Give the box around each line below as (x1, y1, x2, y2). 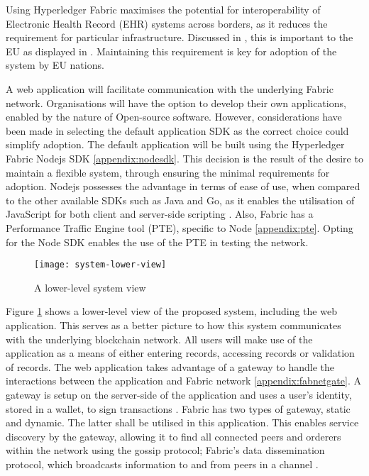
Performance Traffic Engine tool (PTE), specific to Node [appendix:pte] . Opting (6, 220, 353, 235)
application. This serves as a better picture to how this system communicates (6, 317, 341, 332)
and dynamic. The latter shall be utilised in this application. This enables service (6, 415, 359, 430)
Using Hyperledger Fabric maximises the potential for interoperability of (6, 2, 321, 16)
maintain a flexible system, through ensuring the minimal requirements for (6, 165, 330, 179)
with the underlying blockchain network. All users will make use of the (6, 331, 313, 346)
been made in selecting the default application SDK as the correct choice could (6, 123, 349, 138)
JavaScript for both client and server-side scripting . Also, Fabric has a (6, 206, 314, 221)
